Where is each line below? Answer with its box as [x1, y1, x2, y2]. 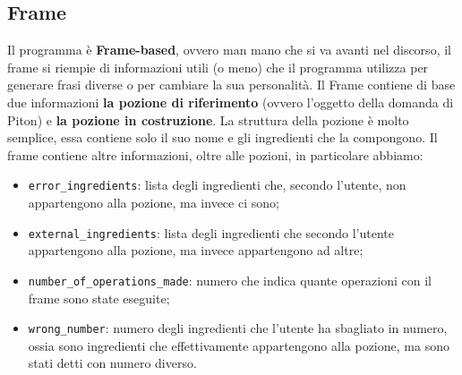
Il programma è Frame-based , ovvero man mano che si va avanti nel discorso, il [7, 40, 451, 59]
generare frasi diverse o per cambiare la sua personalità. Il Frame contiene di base [7, 75, 456, 94]
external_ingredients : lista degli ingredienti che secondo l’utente [28, 223, 395, 242]
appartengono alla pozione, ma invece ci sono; [28, 193, 279, 212]
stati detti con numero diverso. [28, 354, 197, 372]
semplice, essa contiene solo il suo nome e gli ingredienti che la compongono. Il [7, 128, 438, 147]
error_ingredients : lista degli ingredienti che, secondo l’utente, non [28, 175, 406, 194]
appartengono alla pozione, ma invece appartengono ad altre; [28, 241, 364, 260]
